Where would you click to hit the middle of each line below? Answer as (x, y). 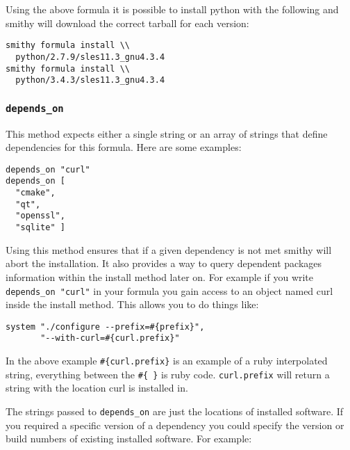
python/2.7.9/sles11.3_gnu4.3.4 (90, 57)
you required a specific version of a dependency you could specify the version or (175, 425)
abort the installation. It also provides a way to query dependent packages (164, 263)
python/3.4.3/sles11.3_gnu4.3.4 (90, 80)
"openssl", (40, 216)
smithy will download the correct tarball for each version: (127, 23)
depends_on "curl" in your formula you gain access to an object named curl (169, 290)
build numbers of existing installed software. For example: (129, 439)
